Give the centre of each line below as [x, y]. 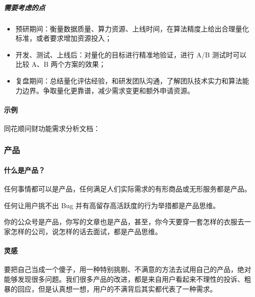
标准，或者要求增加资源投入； [64, 38]
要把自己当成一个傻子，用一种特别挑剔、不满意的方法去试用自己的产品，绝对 [127, 269]
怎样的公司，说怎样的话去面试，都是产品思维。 [86, 231]
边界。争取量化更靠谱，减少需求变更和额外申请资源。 [108, 90]
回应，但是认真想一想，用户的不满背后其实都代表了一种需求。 [117, 288]
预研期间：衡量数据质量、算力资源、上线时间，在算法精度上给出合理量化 [132, 28]
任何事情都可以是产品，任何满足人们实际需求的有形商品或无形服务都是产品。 [127, 189]
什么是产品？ [25, 170]
